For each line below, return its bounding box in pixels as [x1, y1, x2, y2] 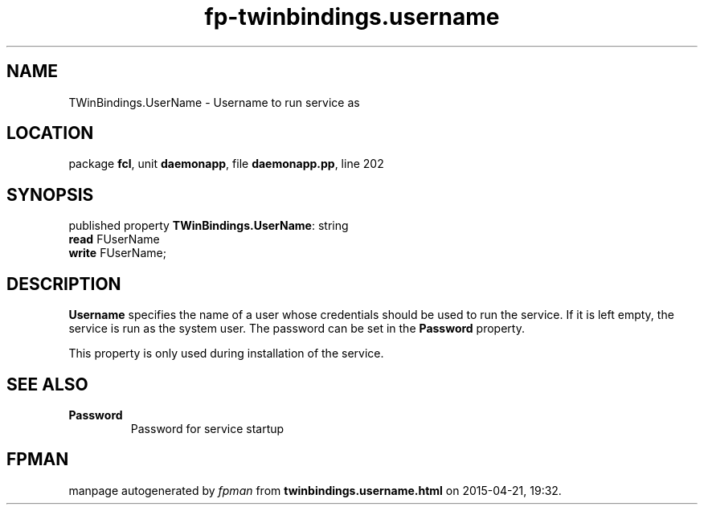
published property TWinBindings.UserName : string [68, 219, 349, 233]
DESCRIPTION [6, 273, 121, 294]
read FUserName [68, 232, 160, 247]
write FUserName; [68, 246, 166, 260]
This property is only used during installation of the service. [68, 346, 384, 361]
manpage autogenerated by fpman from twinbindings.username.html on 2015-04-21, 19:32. [68, 483, 562, 497]
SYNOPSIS [6, 184, 94, 205]
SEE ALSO [6, 374, 88, 394]
